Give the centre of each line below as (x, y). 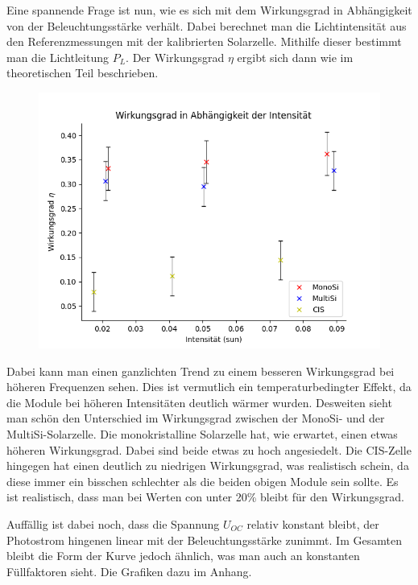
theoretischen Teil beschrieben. (83, 73)
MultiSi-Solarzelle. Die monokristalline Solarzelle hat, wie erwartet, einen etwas (202, 433)
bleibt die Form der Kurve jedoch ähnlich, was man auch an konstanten (183, 556)
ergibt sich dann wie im (295, 57)
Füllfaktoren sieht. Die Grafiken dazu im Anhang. (129, 571)
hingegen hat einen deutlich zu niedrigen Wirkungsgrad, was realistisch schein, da (208, 466)
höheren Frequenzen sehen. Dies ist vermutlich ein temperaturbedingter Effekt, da (209, 387)
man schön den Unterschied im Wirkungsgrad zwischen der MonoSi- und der (196, 418)
